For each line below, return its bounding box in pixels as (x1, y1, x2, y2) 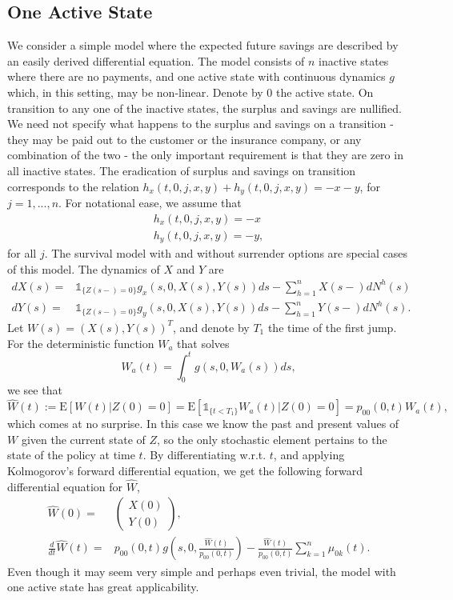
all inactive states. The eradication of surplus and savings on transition (7, 162, 356, 178)
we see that (7, 382, 62, 398)
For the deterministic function (7, 334, 154, 351)
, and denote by (173, 318, 250, 335)
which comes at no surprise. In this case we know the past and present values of (7, 415, 399, 432)
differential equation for (7, 478, 122, 494)
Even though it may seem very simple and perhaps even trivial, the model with (7, 562, 396, 579)
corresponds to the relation (7, 178, 139, 194)
